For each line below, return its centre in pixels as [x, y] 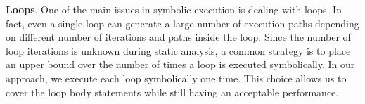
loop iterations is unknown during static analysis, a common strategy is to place [178, 50]
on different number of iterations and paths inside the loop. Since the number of [178, 37]
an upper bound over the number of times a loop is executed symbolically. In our [180, 64]
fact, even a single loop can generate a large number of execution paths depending [182, 23]
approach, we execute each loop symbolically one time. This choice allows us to [176, 78]
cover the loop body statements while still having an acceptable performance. [172, 92]
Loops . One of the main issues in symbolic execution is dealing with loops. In [174, 9]
